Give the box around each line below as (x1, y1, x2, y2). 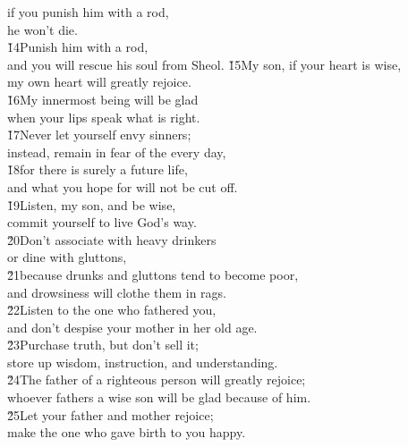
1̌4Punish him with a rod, (7, 38, 149, 56)
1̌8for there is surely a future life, (7, 160, 188, 179)
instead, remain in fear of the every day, (7, 142, 226, 161)
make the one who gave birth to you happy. (7, 423, 246, 442)
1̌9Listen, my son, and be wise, (7, 195, 176, 214)
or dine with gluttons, (7, 248, 127, 266)
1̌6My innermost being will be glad (7, 89, 199, 108)
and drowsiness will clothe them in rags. (7, 283, 226, 301)
